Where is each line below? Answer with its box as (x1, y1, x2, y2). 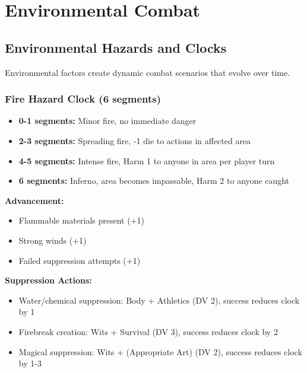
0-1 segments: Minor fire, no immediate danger (18, 114, 197, 127)
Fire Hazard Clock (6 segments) (5, 91, 162, 106)
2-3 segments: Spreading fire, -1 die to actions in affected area (18, 134, 251, 146)
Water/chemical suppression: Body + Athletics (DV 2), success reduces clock (18, 294, 300, 306)
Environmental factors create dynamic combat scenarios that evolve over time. (5, 66, 290, 78)
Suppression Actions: (5, 274, 92, 286)
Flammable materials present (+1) (18, 214, 144, 227)
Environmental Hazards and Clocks (5, 38, 227, 56)
